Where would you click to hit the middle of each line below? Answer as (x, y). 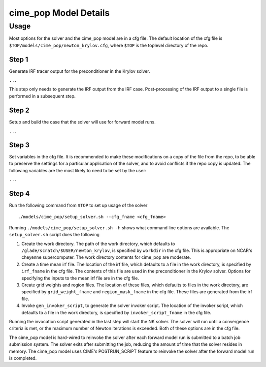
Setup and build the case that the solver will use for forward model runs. (83, 122)
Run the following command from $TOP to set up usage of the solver (78, 205)
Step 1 (19, 59)
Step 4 (19, 194)
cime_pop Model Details (59, 13)
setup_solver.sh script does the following (54, 235)
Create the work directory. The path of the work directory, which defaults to (98, 244)
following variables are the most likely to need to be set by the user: (78, 170)
